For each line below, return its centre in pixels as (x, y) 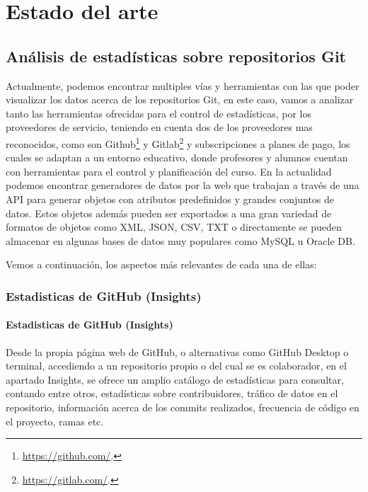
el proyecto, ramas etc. (55, 421)
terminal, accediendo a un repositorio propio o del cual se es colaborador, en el (176, 366)
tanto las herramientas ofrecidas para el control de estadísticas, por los (159, 113)
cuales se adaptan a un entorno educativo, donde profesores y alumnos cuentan (177, 158)
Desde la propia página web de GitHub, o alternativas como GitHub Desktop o (177, 351)
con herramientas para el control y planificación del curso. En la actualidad (169, 171)
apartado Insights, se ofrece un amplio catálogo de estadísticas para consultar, (175, 379)
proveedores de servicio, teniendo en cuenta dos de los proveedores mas (159, 127)
